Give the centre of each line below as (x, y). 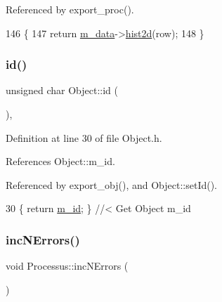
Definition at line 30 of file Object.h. (84, 137)
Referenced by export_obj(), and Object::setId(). (111, 184)
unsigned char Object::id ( (62, 90)
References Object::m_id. (60, 161)
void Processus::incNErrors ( (67, 266)
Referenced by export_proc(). (70, 9)
